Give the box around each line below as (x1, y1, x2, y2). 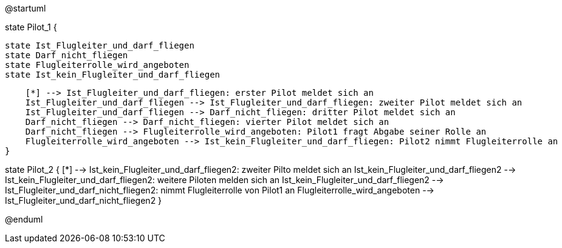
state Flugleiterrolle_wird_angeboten (5, 60, 190, 70)
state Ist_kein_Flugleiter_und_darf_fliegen (5, 70, 221, 79)
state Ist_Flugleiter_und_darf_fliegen (5, 41, 194, 50)
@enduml (5, 214, 43, 224)
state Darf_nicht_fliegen (5, 50, 128, 60)
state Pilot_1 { (5, 22, 57, 32)
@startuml (5, 3, 46, 13)
